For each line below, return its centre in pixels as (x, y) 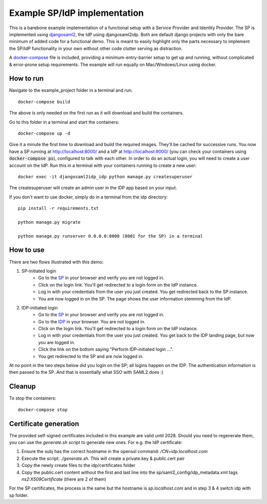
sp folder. (19, 495)
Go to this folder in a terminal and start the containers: (64, 122)
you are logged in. (57, 342)
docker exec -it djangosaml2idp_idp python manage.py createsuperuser (105, 176)
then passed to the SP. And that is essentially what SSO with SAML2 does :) (86, 372)
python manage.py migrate (49, 222)
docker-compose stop (43, 409)
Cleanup (22, 386)
